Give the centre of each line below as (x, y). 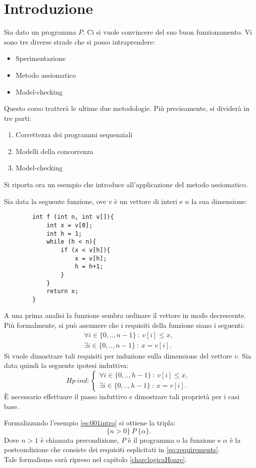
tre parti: (18, 118)
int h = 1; (64, 234)
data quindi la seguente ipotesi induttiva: (66, 365)
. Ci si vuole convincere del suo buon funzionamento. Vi (167, 32)
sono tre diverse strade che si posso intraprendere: (80, 41)
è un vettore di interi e (148, 201)
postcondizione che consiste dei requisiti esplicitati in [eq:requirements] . (112, 449)
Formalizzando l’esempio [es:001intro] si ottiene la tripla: (90, 423)
